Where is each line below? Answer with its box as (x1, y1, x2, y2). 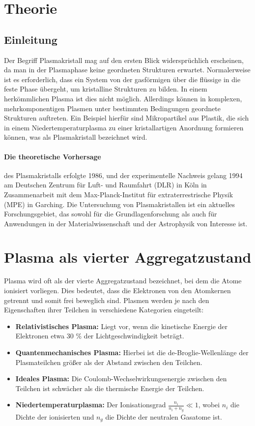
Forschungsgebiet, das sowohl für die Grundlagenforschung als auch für (4, 209, 217, 219)
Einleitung (4, 31, 57, 47)
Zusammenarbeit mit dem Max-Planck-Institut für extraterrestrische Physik (4, 189, 233, 199)
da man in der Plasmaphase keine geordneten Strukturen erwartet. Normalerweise (4, 64, 251, 75)
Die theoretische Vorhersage (4, 151, 101, 161)
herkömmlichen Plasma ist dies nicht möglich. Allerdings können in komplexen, (4, 93, 242, 103)
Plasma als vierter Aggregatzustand (4, 247, 252, 267)
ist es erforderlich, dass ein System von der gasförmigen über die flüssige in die (4, 74, 241, 84)
